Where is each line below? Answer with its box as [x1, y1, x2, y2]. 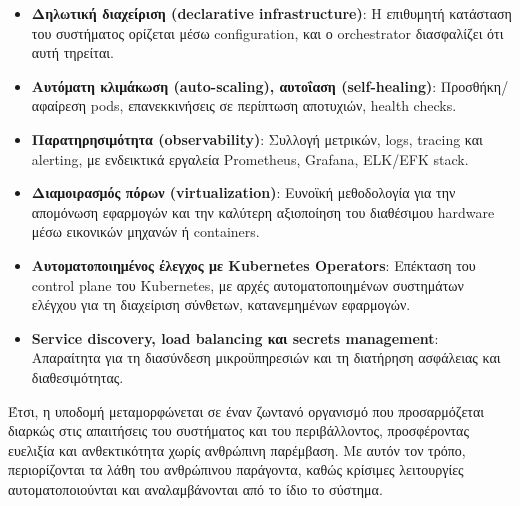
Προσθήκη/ [440, 75, 509, 96]
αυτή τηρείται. [31, 42, 114, 63]
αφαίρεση [31, 95, 87, 116]
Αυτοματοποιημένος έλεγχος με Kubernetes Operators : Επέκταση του [31, 254, 476, 275]
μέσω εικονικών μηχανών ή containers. [31, 221, 260, 242]
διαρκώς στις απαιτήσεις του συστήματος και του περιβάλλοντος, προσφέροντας [8, 420, 469, 441]
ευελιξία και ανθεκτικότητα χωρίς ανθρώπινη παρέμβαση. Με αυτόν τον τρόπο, [8, 439, 466, 460]
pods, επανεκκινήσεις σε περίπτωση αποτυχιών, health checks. [90, 95, 457, 116]
